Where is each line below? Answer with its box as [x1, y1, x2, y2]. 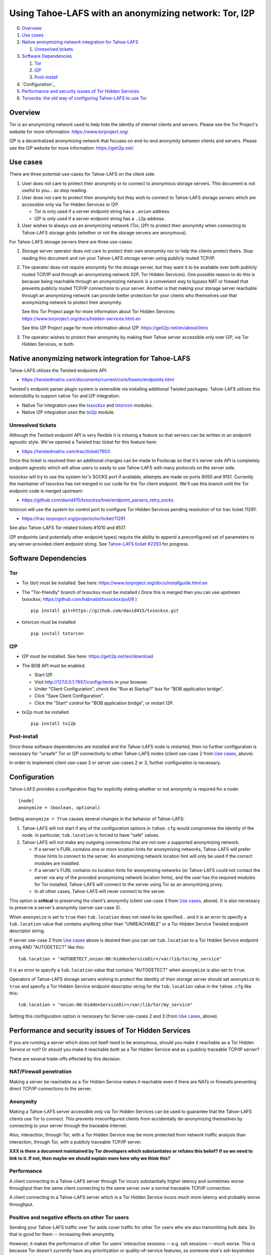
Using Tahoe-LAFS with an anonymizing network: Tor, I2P [9, 8, 255, 19]
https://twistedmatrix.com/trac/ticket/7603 [22, 448, 110, 454]
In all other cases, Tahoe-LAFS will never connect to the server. [34, 889, 166, 895]
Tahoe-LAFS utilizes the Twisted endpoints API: [9, 367, 108, 373]
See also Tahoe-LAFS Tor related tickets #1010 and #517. [9, 525, 126, 531]
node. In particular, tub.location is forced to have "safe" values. [22, 832, 160, 838]
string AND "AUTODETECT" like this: [9, 944, 85, 950]
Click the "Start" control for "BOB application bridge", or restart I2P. [34, 700, 174, 706]
